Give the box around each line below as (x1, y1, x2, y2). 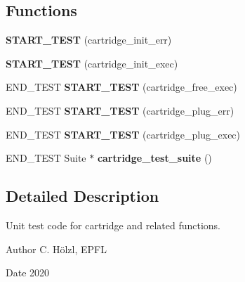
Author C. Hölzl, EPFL (6, 241, 107, 256)
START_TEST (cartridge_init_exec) (6, 56, 178, 70)
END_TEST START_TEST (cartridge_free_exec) (6, 79, 237, 94)
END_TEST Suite (6, 150, 86, 165)
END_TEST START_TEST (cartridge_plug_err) (6, 103, 234, 117)
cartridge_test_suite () (97, 150, 212, 165)
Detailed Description (6, 185, 159, 207)
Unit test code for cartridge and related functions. (6, 217, 220, 232)
